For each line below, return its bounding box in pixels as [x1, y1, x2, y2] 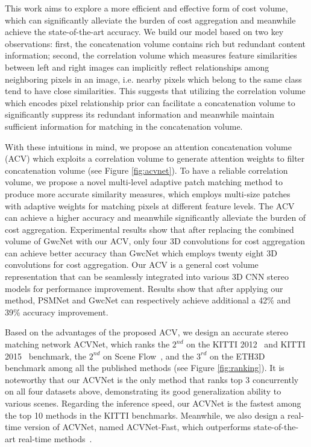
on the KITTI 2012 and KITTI [186, 338, 306, 350]
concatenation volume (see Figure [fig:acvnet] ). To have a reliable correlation [5, 163, 288, 176]
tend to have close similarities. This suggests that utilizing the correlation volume [5, 84, 306, 97]
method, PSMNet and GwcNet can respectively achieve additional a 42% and [5, 294, 291, 306]
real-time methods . [18, 432, 92, 445]
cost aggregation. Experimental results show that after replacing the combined [5, 223, 294, 235]
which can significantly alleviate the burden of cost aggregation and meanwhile [5, 13, 296, 26]
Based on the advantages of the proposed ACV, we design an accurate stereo [5, 326, 289, 338]
